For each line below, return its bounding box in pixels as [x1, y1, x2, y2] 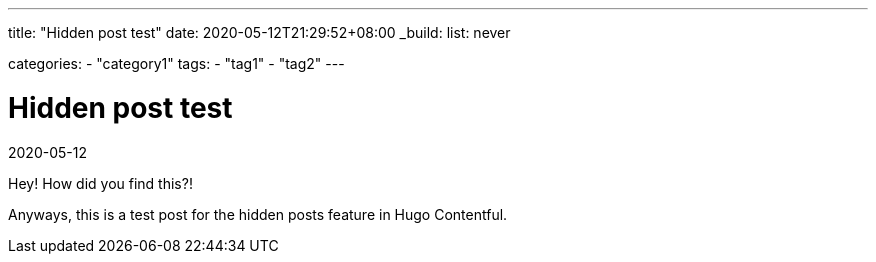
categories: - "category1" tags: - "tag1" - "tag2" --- [8, 55, 345, 72]
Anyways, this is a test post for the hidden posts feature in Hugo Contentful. [8, 205, 508, 223]
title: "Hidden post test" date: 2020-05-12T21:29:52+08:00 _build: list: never [8, 24, 511, 41]
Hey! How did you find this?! [8, 174, 193, 192]
